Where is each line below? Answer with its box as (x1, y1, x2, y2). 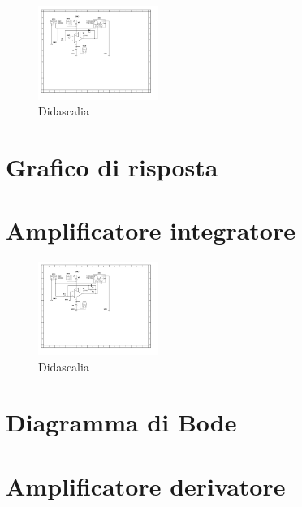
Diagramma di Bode (6, 405, 237, 439)
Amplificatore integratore (6, 214, 296, 247)
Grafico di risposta (6, 150, 218, 183)
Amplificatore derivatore (6, 469, 286, 502)
